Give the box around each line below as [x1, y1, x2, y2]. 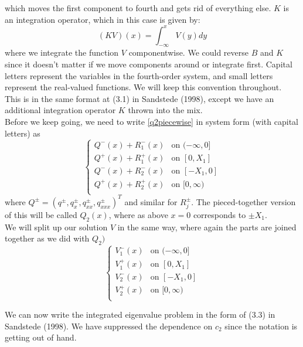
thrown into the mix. [128, 104, 203, 116]
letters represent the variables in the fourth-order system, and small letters [5, 69, 273, 81]
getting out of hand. [5, 331, 77, 343]
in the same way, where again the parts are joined [117, 220, 297, 233]
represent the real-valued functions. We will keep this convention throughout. [5, 81, 282, 93]
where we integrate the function [5, 46, 119, 59]
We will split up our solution [5, 220, 108, 233]
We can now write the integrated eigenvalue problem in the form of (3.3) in [5, 308, 275, 321]
